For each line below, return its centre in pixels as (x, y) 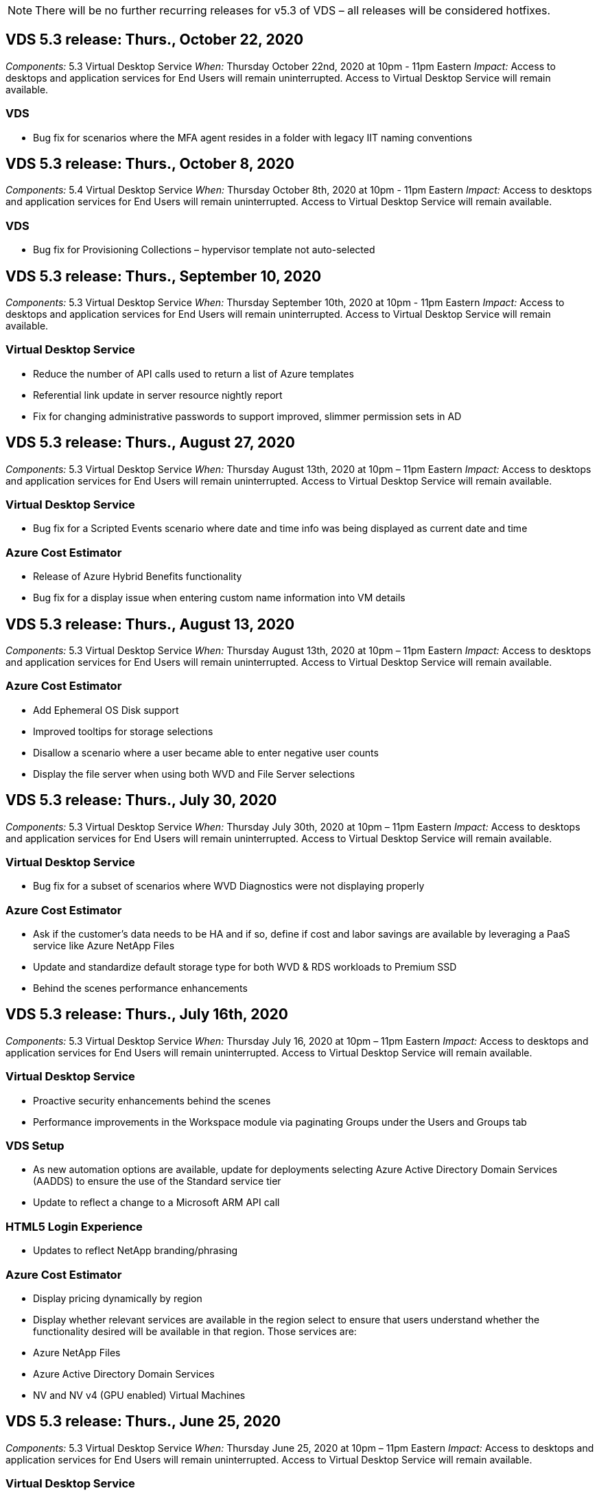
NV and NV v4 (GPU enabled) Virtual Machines (139, 1395)
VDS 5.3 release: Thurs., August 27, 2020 (150, 443)
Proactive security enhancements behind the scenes (152, 1100)
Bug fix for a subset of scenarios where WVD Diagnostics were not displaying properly (229, 886)
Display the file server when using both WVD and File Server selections (194, 774)
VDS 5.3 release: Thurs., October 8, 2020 (150, 164)
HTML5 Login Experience (74, 1226)
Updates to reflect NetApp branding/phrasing (136, 1251)
